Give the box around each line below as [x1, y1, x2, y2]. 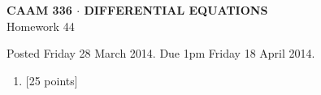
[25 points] [25, 71, 78, 89]
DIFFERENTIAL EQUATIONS [84, 2, 268, 18]
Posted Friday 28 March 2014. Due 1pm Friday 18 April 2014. [7, 45, 315, 62]
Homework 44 [7, 17, 75, 34]
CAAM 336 [7, 2, 72, 18]
